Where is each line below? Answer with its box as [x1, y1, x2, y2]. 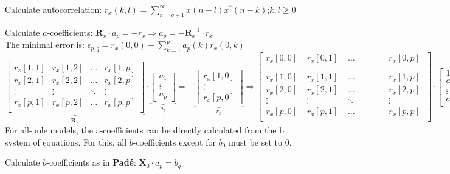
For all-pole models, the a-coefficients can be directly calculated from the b [5, 124, 284, 136]
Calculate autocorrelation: [5, 3, 102, 15]
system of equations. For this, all [5, 135, 127, 148]
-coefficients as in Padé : [46, 156, 136, 169]
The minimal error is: [5, 38, 85, 51]
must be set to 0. [228, 135, 292, 148]
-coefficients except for [133, 135, 216, 148]
